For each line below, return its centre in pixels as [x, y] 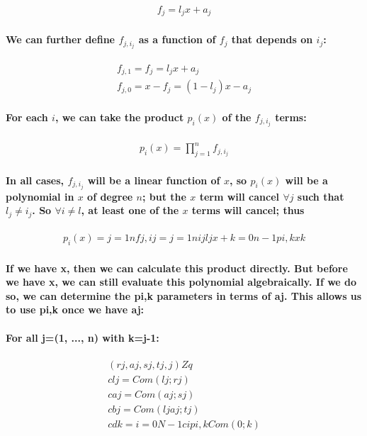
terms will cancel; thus [248, 210]
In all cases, [35, 180]
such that [321, 196]
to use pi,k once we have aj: [75, 309]
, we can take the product [119, 117]
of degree [110, 196]
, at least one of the [130, 210]
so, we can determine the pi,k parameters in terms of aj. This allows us [184, 295]
